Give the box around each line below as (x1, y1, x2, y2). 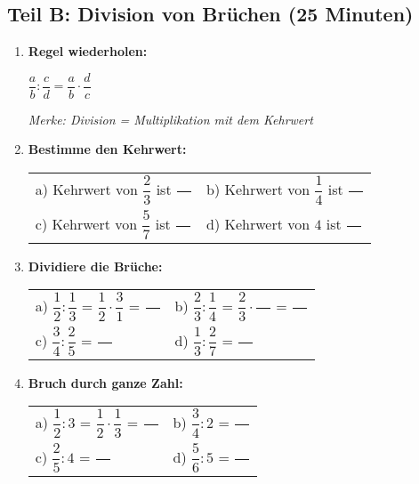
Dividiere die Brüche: (28, 256, 163, 275)
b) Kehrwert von (206, 178, 310, 199)
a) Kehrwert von (35, 178, 138, 199)
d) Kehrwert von (206, 213, 310, 234)
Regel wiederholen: (28, 42, 148, 60)
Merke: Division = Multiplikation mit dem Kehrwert (28, 109, 313, 128)
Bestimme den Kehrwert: (28, 140, 187, 158)
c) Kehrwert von (35, 213, 138, 234)
